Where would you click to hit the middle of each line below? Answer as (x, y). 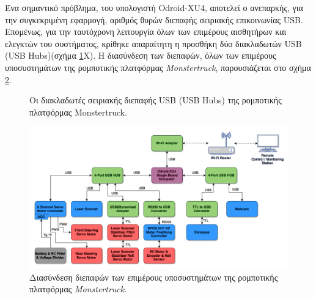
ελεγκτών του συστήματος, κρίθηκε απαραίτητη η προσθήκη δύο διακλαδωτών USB (153, 43)
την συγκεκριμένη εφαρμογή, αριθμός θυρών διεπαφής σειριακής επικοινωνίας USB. (154, 19)
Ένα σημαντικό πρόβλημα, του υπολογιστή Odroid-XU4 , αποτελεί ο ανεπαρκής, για (154, 7)
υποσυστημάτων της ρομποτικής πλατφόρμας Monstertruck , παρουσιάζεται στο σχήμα (158, 67)
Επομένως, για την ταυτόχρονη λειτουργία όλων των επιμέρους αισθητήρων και (146, 31)
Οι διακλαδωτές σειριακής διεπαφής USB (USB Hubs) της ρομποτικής (156, 100)
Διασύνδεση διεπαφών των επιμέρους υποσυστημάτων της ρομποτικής (154, 277)
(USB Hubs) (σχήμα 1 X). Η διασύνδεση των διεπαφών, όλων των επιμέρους (141, 55)
